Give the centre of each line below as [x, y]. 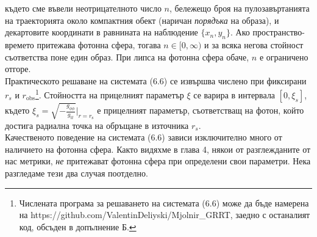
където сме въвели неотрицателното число [83, 8]
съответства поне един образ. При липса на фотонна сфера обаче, [127, 57]
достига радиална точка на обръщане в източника [97, 125]
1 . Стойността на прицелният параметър [109, 94]
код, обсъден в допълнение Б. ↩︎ [78, 226]
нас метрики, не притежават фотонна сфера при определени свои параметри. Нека [158, 161]
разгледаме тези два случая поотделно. [77, 173]
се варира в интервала [234, 95]
